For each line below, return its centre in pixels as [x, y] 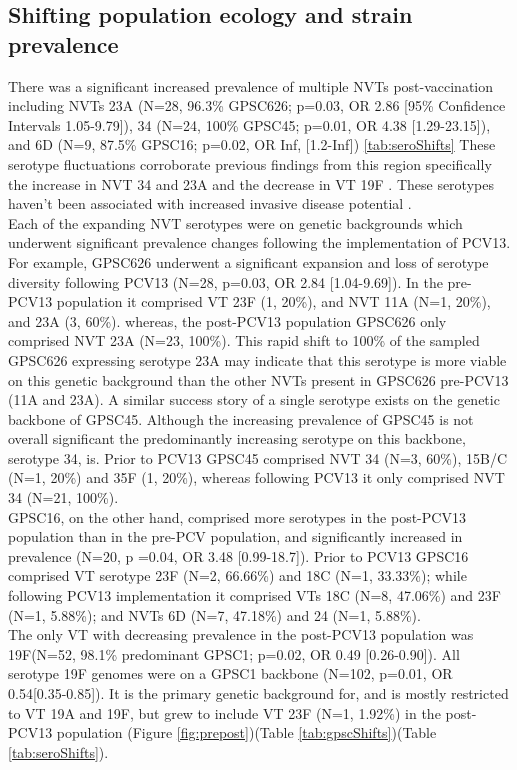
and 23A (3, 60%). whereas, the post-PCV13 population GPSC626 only [227, 320]
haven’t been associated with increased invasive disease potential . [210, 203]
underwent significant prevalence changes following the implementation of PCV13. [259, 242]
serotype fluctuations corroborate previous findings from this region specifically [250, 163]
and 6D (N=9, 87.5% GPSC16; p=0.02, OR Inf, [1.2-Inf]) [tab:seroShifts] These [252, 144]
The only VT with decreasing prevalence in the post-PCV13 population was [241, 634]
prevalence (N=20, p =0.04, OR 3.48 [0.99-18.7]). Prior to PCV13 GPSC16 [238, 555]
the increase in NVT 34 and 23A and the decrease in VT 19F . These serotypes [251, 183]
